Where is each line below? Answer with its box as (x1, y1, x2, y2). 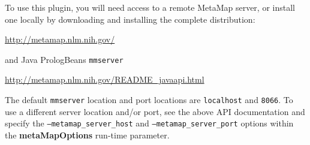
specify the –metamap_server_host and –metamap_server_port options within (5, 117, 294, 129)
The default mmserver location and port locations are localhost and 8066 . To (5, 93, 293, 106)
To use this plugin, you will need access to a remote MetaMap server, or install (5, 1, 295, 13)
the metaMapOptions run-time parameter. (5, 128, 170, 141)
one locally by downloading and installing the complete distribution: (5, 13, 255, 25)
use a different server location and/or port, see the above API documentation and (5, 105, 305, 117)
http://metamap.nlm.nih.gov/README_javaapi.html (5, 73, 204, 86)
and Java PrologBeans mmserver (5, 53, 124, 65)
